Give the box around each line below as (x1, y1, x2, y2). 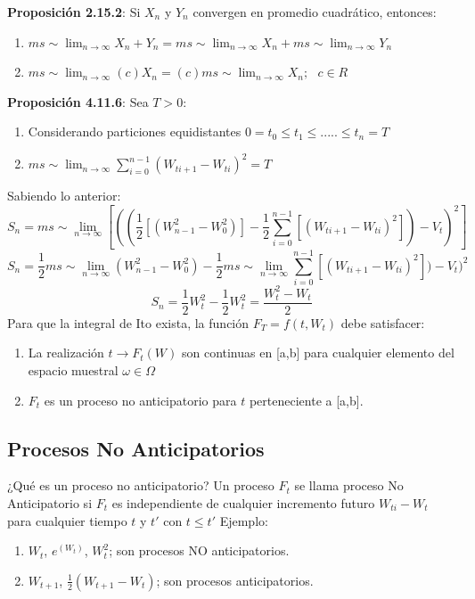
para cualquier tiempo (7, 511, 127, 529)
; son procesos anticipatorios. (156, 570, 314, 589)
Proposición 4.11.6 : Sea (7, 92, 149, 111)
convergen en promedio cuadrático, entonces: (192, 3, 437, 21)
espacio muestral (28, 360, 119, 379)
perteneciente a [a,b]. (249, 390, 364, 409)
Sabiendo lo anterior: (7, 186, 121, 205)
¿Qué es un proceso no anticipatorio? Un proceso (7, 476, 274, 495)
